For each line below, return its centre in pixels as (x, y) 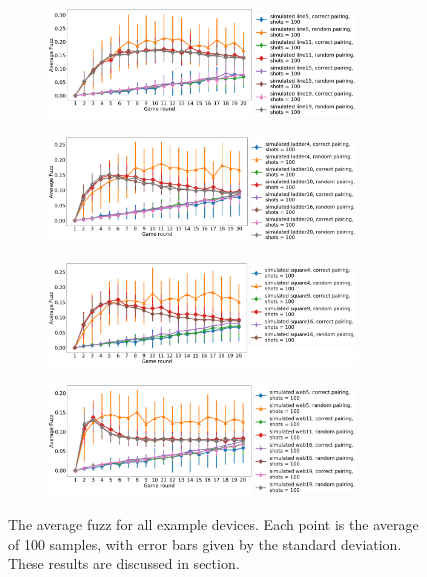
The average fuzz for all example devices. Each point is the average (213, 523)
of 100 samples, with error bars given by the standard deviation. (205, 543)
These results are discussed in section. (124, 563)
